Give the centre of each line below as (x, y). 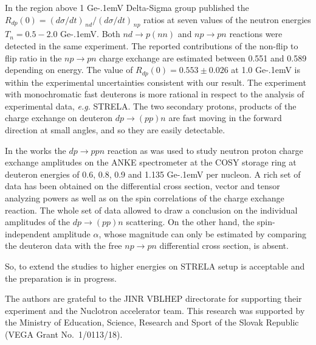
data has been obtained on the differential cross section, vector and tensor (143, 186)
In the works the (36, 150)
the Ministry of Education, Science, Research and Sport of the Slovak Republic (152, 322)
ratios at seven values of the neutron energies (227, 19)
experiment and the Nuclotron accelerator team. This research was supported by (155, 310)
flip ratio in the (33, 57)
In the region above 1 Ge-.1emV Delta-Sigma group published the (127, 7)
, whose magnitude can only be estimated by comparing (203, 233)
